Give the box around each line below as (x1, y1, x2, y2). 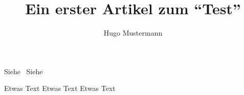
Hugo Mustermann (103, 27, 163, 38)
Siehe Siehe (4, 66, 43, 76)
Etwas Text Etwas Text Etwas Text (4, 83, 116, 93)
